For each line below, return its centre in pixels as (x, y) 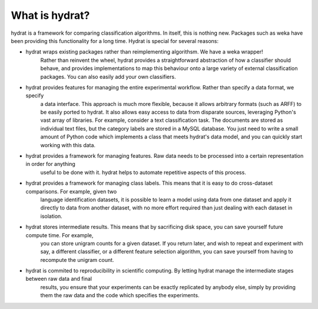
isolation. (52, 216)
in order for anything (51, 164)
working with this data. (68, 145)
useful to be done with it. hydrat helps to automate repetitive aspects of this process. (143, 172)
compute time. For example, (59, 235)
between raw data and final (59, 279)
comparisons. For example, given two (71, 191)
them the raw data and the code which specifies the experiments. (120, 295)
